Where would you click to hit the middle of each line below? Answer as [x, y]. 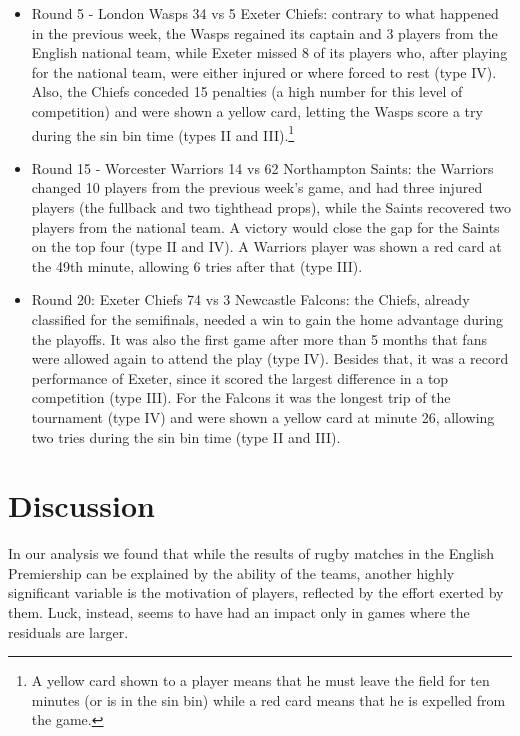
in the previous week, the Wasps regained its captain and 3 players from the [264, 32]
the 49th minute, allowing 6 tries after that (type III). [197, 265]
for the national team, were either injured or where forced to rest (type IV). [264, 71]
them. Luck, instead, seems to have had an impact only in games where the [239, 612]
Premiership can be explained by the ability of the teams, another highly [231, 572]
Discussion [81, 505]
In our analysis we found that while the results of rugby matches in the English [251, 553]
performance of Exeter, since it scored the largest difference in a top [240, 377]
